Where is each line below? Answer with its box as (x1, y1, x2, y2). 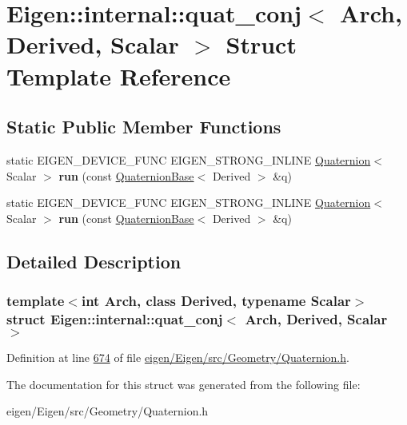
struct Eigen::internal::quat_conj (6, 308, 223, 328)
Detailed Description (6, 248, 182, 273)
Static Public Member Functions (6, 114, 281, 139)
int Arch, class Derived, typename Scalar (81, 291, 351, 311)
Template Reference (6, 59, 231, 92)
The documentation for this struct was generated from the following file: (6, 375, 361, 392)
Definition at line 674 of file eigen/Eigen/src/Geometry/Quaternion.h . (6, 349, 349, 366)
